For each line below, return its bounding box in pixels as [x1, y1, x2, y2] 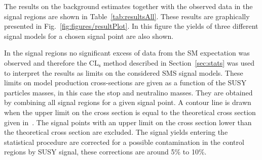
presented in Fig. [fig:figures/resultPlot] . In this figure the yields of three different [4, 21, 258, 31]
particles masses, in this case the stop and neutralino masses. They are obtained [4, 87, 253, 97]
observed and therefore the [4, 57, 87, 68]
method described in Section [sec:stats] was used [103, 57, 254, 68]
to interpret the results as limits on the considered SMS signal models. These [4, 67, 243, 78]
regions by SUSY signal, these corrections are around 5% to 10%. [4, 146, 207, 157]
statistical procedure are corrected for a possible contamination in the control [4, 136, 244, 147]
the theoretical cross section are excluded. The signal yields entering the [4, 127, 228, 137]
